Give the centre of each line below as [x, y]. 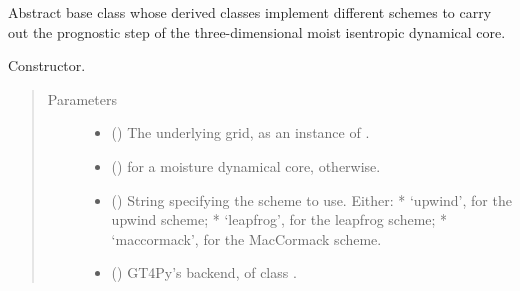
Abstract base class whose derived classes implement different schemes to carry [250, 12]
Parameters [82, 98]
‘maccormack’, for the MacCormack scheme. [246, 238]
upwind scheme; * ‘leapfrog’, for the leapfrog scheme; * [279, 219]
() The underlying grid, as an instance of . [240, 132]
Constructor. [47, 65]
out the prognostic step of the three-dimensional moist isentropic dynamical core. [257, 31]
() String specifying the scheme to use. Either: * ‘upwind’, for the [311, 199]
